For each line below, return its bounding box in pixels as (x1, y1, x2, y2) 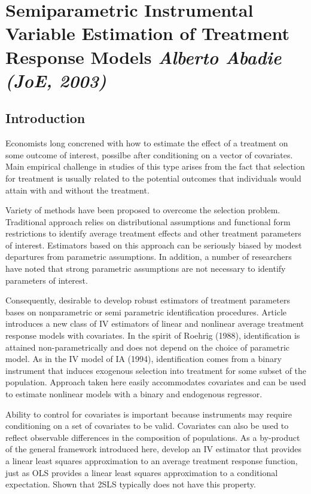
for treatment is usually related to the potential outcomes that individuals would (5, 171, 301, 184)
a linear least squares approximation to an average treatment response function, (5, 454, 298, 467)
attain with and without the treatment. (5, 183, 150, 196)
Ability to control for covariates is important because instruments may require (5, 407, 292, 420)
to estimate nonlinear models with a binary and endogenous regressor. (5, 388, 263, 400)
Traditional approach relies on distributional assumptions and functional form (5, 215, 291, 228)
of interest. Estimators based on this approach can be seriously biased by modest (5, 238, 302, 251)
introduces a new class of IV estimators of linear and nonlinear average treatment (5, 317, 304, 330)
